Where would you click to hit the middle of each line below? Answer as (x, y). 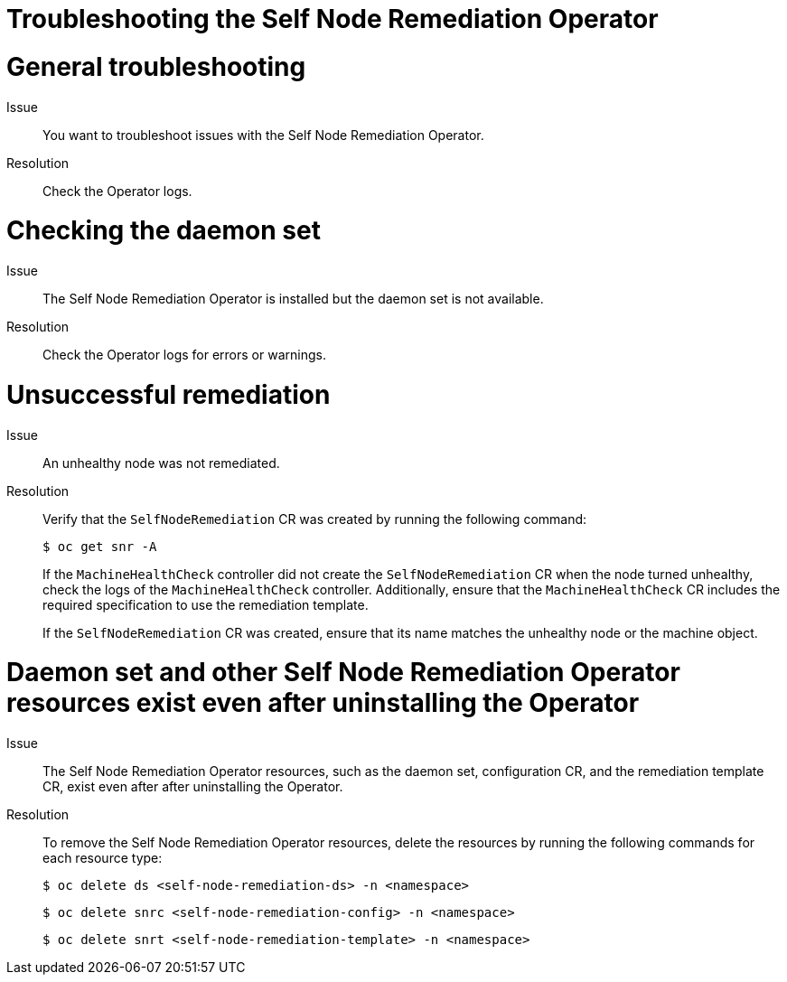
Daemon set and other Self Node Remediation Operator (343, 673)
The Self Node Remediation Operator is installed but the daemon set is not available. (293, 299)
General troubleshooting (156, 66)
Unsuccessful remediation (169, 394)
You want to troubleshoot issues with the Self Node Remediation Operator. (263, 135)
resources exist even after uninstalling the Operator (323, 703)
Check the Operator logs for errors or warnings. (184, 355)
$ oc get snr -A (100, 546)
